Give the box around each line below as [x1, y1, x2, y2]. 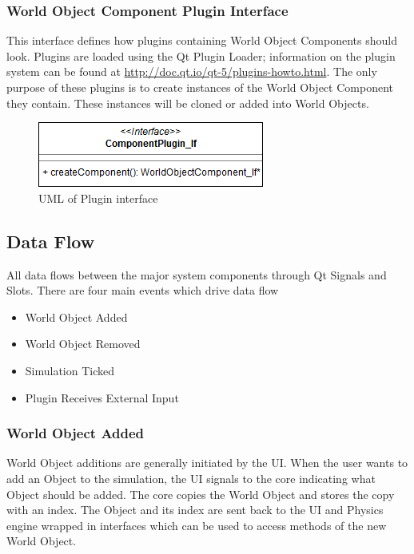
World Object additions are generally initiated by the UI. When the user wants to [6, 454, 408, 471]
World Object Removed [25, 335, 141, 352]
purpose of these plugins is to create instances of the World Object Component [6, 79, 393, 95]
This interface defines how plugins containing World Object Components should [6, 32, 397, 49]
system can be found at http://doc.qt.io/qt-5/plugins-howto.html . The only [6, 63, 377, 80]
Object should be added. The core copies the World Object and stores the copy [6, 485, 395, 502]
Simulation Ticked [25, 362, 115, 378]
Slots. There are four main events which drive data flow [6, 282, 279, 299]
